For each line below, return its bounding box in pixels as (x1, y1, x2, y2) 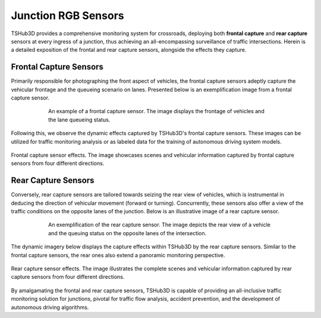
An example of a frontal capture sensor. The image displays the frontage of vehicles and (48, 108, 265, 115)
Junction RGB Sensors (11, 9, 124, 22)
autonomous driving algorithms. (11, 304, 89, 311)
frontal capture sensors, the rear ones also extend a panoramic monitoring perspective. (11, 251, 225, 258)
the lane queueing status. (48, 116, 111, 123)
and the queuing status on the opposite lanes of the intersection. (48, 229, 207, 236)
